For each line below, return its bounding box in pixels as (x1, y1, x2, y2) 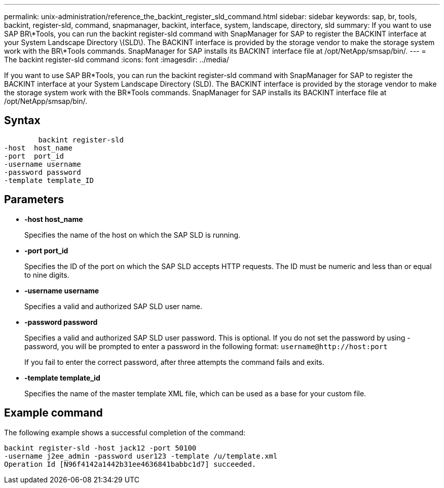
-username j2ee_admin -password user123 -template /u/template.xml (4, 452, 278, 460)
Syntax (4, 114, 41, 127)
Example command (4, 406, 103, 420)
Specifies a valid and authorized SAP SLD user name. (24, 302, 203, 311)
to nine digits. (24, 270, 69, 279)
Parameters (4, 193, 64, 206)
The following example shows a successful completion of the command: (4, 428, 246, 437)
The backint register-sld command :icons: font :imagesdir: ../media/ (4, 55, 229, 64)
